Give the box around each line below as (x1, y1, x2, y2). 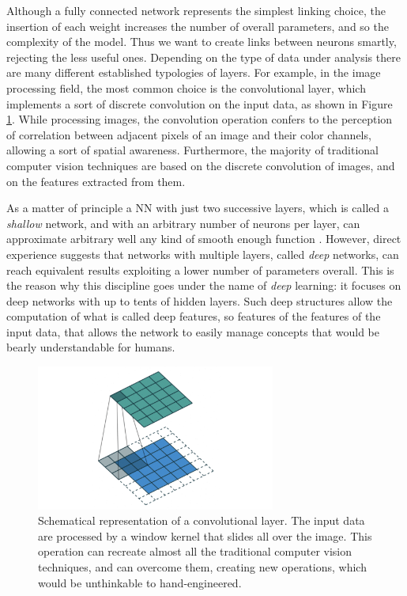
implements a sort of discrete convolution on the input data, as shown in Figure (6, 95, 393, 112)
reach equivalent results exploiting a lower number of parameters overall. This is (6, 261, 394, 278)
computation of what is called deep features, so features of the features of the (6, 308, 381, 325)
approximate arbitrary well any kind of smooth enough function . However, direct (6, 230, 401, 247)
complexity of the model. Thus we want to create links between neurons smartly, (6, 33, 397, 50)
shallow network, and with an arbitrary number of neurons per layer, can (6, 214, 360, 231)
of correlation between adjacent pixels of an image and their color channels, (6, 126, 371, 142)
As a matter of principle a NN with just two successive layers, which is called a (6, 199, 389, 216)
